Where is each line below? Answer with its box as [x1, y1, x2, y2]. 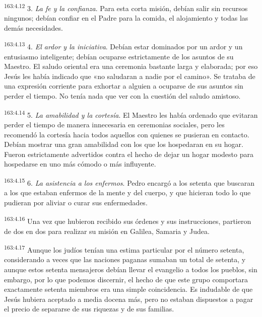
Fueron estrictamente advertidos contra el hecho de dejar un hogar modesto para [4, 148, 253, 159]
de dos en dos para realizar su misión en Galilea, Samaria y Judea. [4, 225, 210, 236]
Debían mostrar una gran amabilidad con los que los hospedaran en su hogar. [4, 139, 243, 149]
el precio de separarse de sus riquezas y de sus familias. [4, 303, 174, 314]
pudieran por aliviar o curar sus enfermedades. [4, 197, 148, 207]
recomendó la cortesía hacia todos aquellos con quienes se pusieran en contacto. [4, 129, 249, 139]
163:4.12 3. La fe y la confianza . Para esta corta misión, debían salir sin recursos [4, 2, 248, 13]
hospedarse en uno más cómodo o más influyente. [4, 158, 156, 169]
